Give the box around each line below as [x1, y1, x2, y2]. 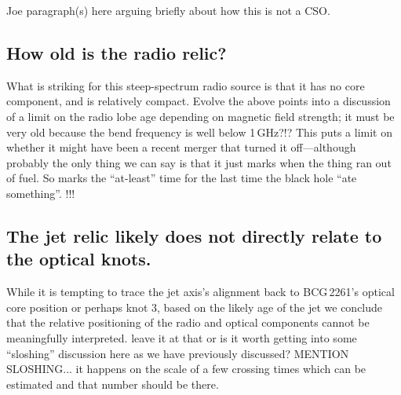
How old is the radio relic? [6, 40, 227, 64]
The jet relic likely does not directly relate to [6, 223, 382, 247]
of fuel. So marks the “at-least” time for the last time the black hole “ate [6, 170, 357, 186]
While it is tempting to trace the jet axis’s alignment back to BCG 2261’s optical [6, 283, 395, 300]
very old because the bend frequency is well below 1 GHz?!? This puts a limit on [6, 123, 393, 140]
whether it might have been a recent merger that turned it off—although [6, 139, 356, 155]
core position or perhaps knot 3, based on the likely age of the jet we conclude [6, 298, 383, 315]
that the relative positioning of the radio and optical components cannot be [6, 314, 370, 331]
